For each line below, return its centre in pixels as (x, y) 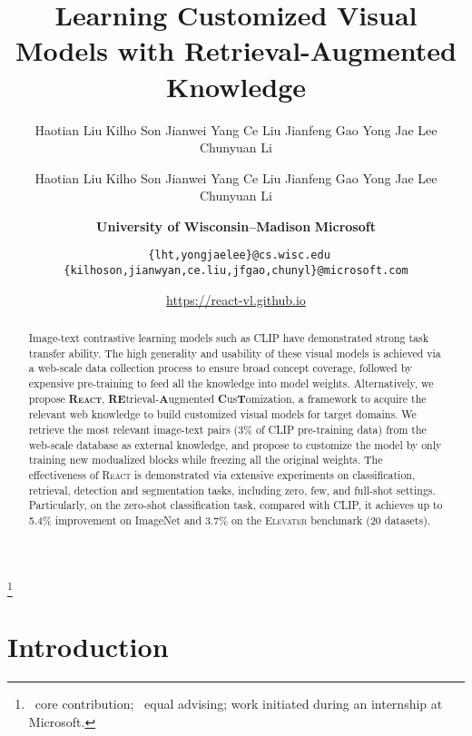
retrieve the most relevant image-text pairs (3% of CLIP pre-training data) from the (227, 430)
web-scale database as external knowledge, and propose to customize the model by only (235, 444)
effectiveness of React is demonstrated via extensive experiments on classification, (222, 475)
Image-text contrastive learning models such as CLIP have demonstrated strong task (228, 338)
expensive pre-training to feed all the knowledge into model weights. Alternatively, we (231, 383)
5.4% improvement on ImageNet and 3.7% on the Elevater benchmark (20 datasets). (230, 520)
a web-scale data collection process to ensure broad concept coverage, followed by (221, 368)
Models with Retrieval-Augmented (236, 50)
